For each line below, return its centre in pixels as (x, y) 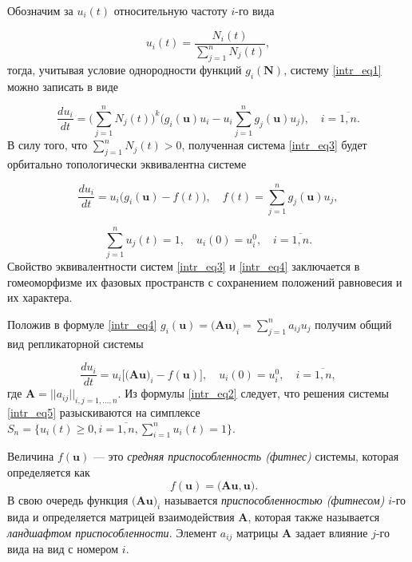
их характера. (40, 297)
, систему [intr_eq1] (333, 69)
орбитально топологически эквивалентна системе (127, 164)
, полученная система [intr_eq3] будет (274, 145)
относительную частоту (170, 10)
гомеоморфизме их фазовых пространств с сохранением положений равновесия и (205, 281)
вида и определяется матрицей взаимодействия (121, 517)
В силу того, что (48, 145)
